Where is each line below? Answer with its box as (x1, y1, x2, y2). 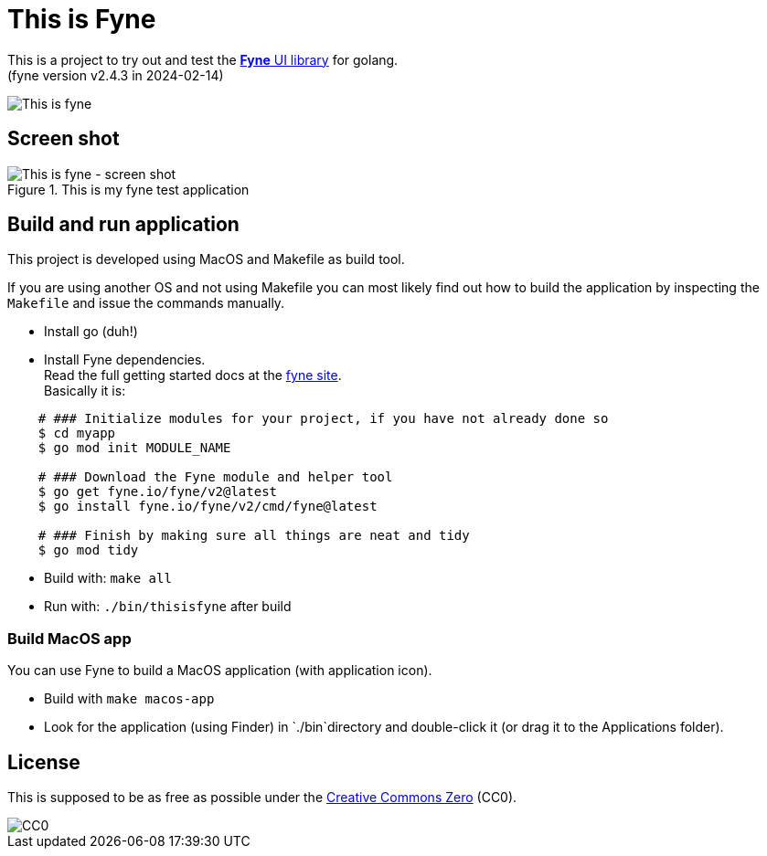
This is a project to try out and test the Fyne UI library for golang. (7, 51, 399, 68)
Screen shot (7, 127, 120, 151)
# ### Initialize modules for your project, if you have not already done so (37, 411, 609, 427)
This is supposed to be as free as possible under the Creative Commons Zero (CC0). (7, 789, 517, 806)
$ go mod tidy (37, 543, 139, 558)
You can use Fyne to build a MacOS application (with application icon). (7, 662, 432, 679)
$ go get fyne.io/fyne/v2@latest (37, 484, 278, 500)
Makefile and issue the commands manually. (7, 295, 285, 312)
